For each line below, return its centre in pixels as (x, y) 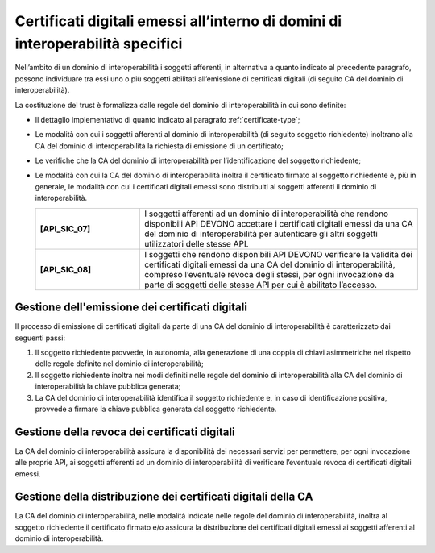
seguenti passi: (40, 338)
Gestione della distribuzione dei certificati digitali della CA (164, 497)
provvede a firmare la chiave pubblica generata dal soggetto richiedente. (156, 409)
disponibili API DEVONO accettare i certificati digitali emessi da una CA (278, 223)
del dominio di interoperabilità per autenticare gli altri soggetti (261, 234)
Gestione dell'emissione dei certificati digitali (131, 308)
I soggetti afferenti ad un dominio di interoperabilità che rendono (266, 214)
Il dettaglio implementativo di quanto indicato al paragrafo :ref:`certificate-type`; (168, 119)
